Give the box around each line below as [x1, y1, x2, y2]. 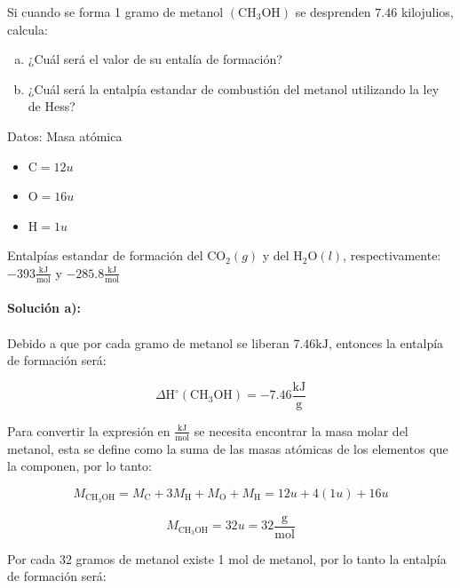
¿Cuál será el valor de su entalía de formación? [28, 50, 282, 68]
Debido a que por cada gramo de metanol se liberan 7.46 [7, 333, 316, 352]
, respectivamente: [343, 246, 441, 265]
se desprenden [295, 3, 371, 20]
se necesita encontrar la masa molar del [194, 421, 408, 440]
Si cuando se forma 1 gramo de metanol [7, 3, 224, 20]
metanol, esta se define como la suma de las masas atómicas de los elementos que [7, 439, 448, 457]
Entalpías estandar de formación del [7, 246, 203, 265]
